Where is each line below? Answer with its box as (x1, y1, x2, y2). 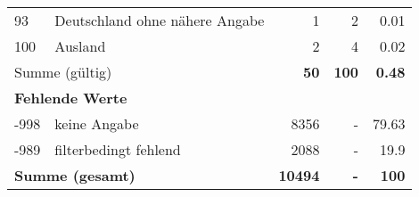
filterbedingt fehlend (54, 139, 181, 160)
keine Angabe (54, 113, 139, 134)
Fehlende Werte (14, 87, 127, 108)
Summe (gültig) (14, 62, 112, 82)
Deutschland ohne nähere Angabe (54, 10, 265, 30)
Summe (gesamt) (14, 165, 136, 185)
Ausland (54, 36, 106, 56)
